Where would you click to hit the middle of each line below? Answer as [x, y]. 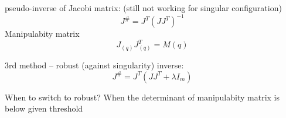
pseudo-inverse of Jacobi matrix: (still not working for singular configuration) [143, 8]
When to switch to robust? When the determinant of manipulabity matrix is [142, 97]
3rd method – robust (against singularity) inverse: [94, 65]
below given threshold [44, 108]
